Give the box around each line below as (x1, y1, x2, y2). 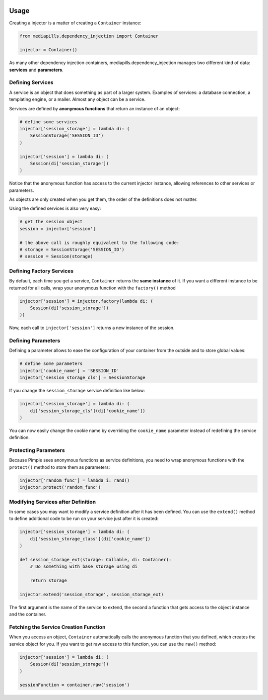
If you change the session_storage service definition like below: (9, 388, 145, 394)
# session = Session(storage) (19, 254, 93, 260)
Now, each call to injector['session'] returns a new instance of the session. (9, 325, 175, 331)
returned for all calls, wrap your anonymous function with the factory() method (9, 285, 176, 291)
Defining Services (9, 79, 54, 86)
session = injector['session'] (19, 226, 96, 231)
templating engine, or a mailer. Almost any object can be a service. (9, 96, 146, 102)
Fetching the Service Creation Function (9, 623, 106, 630)
